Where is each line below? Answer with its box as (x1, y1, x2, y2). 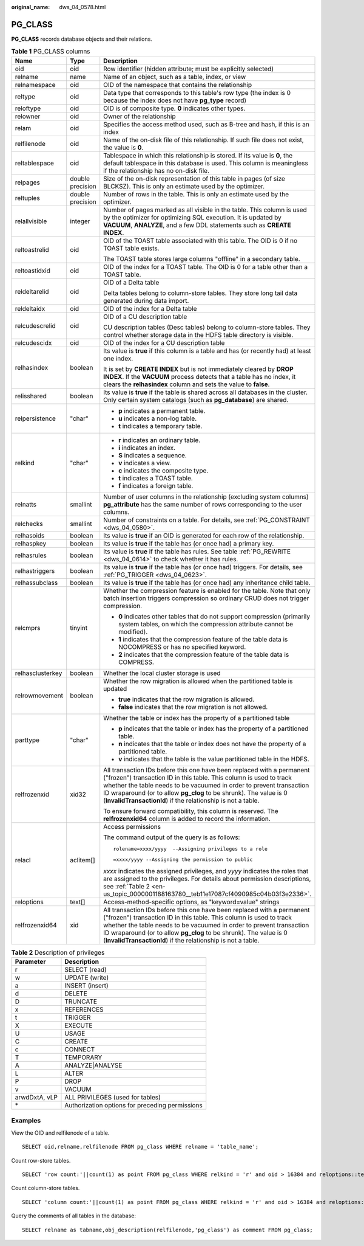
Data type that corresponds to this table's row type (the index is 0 (103, 88, 291, 97)
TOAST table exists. (103, 244, 160, 252)
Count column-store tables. (11, 1185, 80, 1192)
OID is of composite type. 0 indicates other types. (103, 104, 246, 112)
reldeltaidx (15, 304, 45, 313)
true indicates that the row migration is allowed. (118, 695, 255, 704)
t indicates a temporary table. (118, 421, 203, 430)
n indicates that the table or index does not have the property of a (118, 739, 306, 748)
